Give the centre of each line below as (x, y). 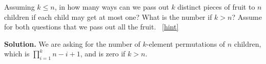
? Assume (247, 17)
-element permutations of (186, 43)
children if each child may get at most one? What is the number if (108, 17)
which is (17, 54)
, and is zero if (103, 54)
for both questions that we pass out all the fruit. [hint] (91, 27)
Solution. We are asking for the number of (72, 43)
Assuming (19, 7)
